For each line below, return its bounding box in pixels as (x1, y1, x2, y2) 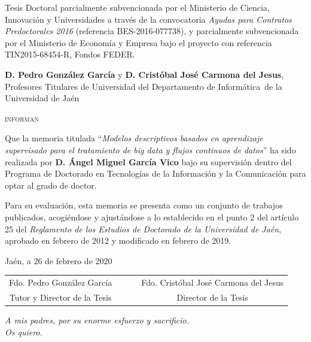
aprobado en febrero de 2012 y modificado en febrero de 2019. (5, 234, 231, 247)
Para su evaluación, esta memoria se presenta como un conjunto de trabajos (5, 199, 283, 211)
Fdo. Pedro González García (9, 276, 112, 289)
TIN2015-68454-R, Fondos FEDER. (5, 48, 135, 60)
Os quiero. (5, 325, 42, 338)
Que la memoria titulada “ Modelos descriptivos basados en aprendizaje (5, 132, 263, 144)
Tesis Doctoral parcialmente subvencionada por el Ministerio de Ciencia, (5, 1, 270, 13)
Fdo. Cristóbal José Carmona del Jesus (141, 276, 284, 289)
